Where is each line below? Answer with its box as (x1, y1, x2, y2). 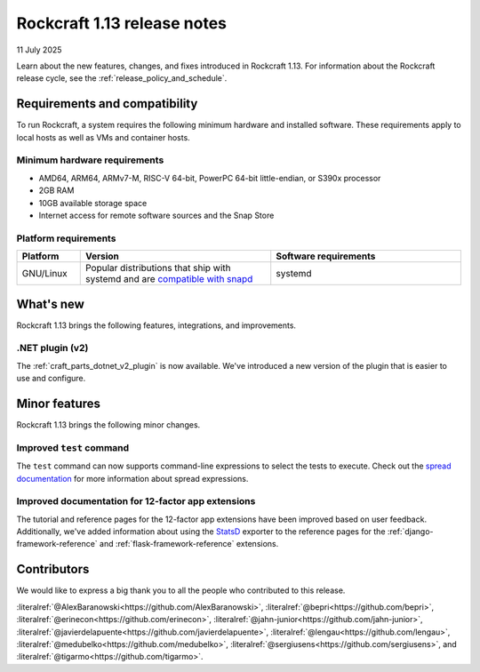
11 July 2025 (16, 44, 62, 55)
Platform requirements (16, 232, 116, 244)
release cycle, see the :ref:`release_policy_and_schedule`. (16, 73, 228, 84)
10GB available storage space (38, 197, 148, 208)
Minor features (16, 396, 101, 411)
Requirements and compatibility (16, 96, 198, 111)
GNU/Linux (21, 268, 68, 280)
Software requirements (276, 250, 376, 262)
